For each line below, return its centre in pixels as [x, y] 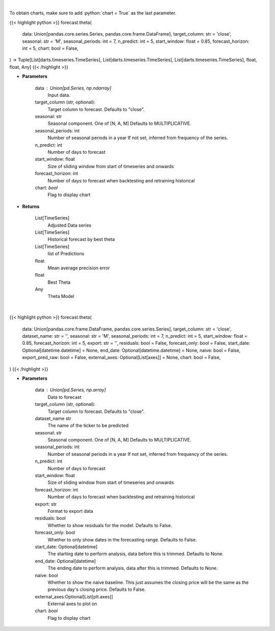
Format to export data [71, 511]
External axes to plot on [72, 604]
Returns [31, 206]
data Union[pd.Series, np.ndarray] [73, 88]
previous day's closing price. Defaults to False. [97, 589]
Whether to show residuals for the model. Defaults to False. [110, 525]
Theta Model [61, 296]
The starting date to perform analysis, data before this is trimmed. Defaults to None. [135, 554]
